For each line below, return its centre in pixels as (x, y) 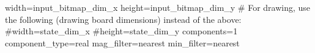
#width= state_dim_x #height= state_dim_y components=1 (121, 31)
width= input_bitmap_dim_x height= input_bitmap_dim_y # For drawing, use (158, 7)
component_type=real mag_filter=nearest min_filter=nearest (122, 42)
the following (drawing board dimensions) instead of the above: (123, 19)
